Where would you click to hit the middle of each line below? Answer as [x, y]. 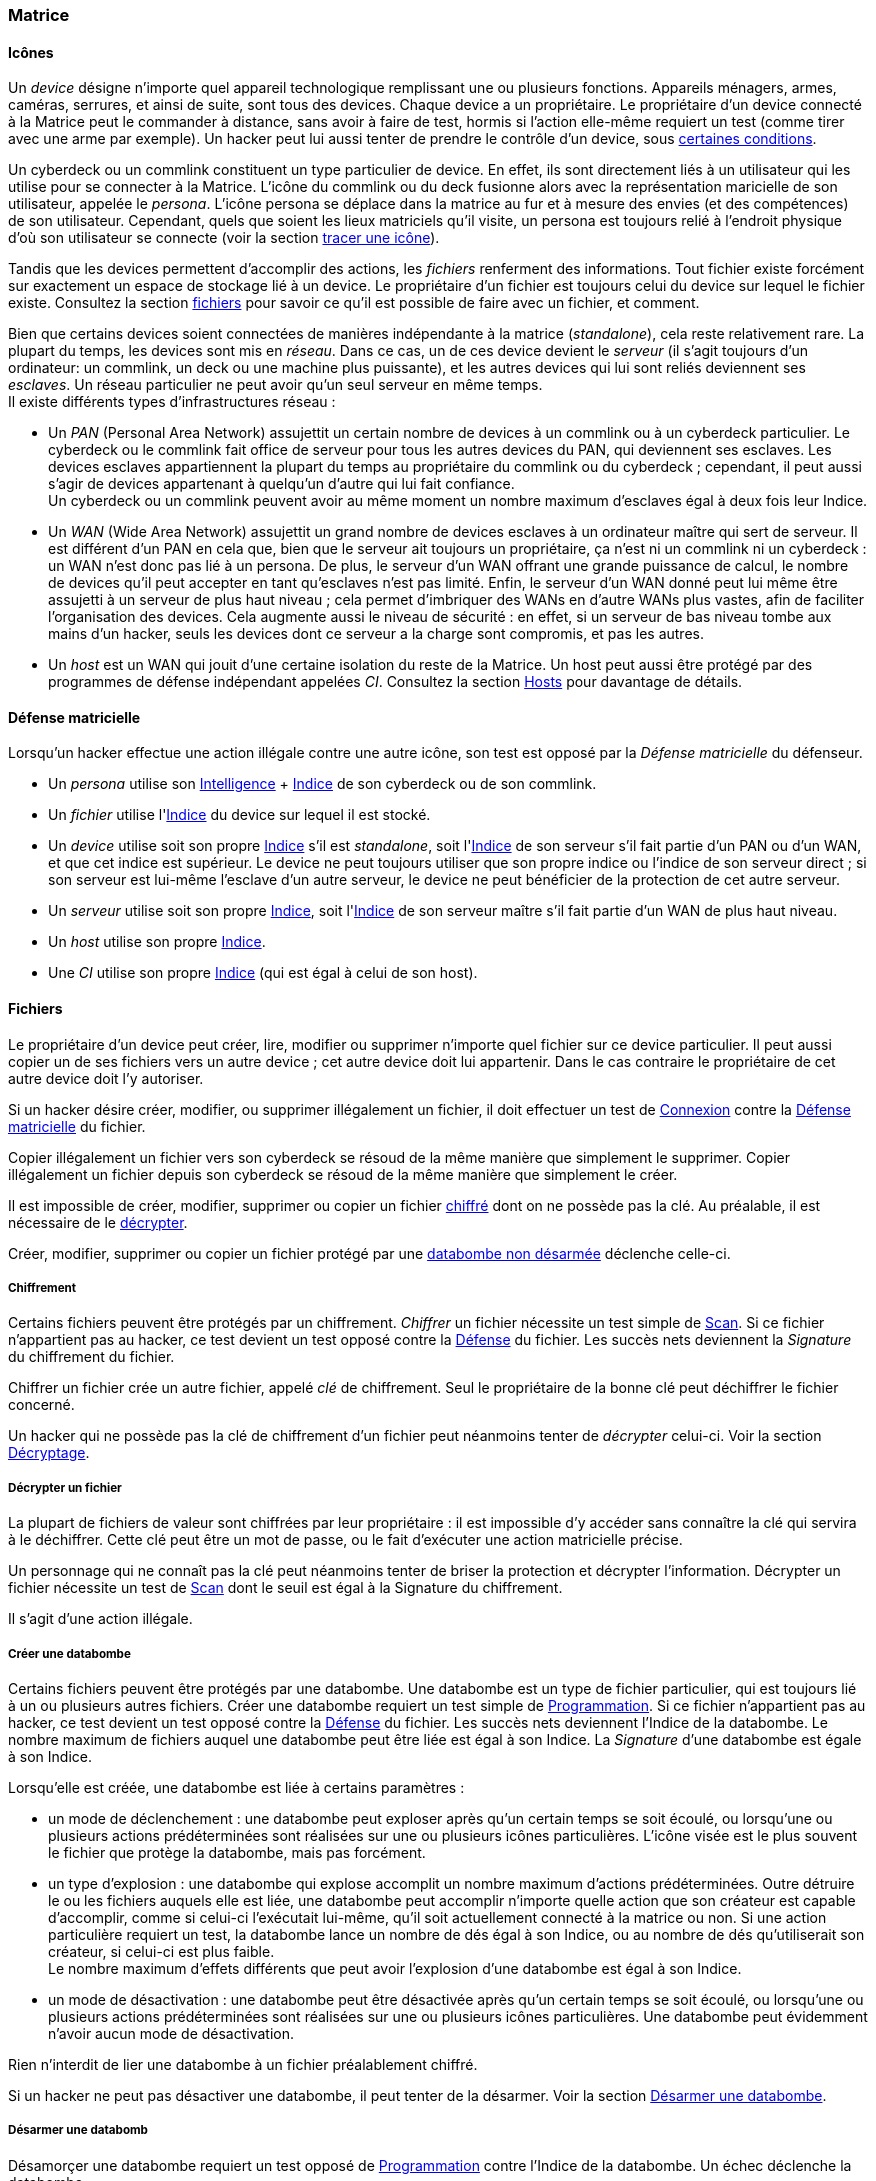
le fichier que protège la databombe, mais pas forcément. [237, 1852]
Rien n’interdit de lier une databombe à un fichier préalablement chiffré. [243, 2064]
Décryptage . [49, 1453]
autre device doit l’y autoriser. [106, 1078]
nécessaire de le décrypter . [98, 1222]
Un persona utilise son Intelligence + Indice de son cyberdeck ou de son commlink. [322, 784]
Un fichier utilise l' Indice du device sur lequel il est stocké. [239, 815]
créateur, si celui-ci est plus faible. [161, 1951]
